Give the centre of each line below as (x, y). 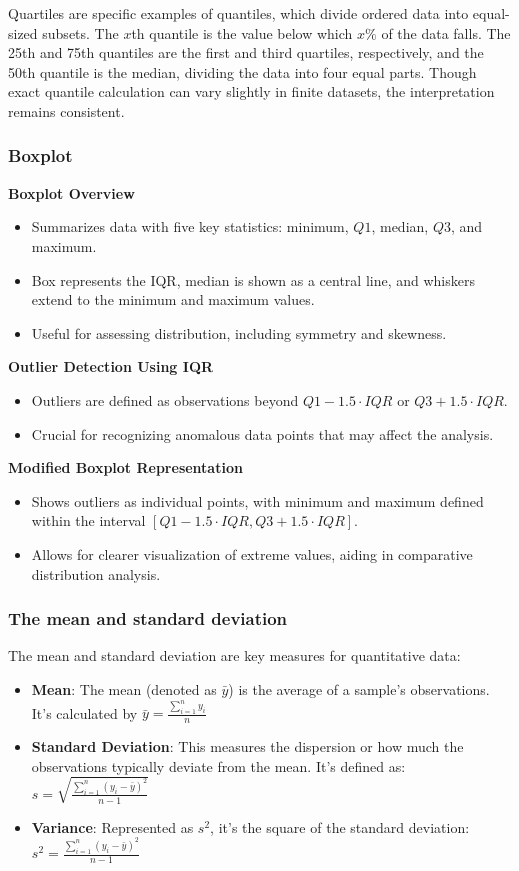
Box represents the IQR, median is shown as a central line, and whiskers (253, 279)
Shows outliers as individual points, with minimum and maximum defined (257, 500)
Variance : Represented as (112, 826)
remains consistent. (66, 110)
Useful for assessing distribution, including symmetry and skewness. (239, 332)
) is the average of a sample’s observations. (359, 688)
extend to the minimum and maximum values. (173, 299)
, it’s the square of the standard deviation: (340, 826)
